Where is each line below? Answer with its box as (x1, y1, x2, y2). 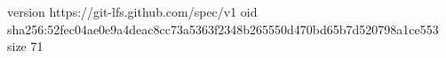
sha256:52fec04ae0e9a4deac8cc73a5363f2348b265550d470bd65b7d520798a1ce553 (7, 19, 439, 38)
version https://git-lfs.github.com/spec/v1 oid (7, 3, 258, 20)
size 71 (7, 37, 44, 55)
